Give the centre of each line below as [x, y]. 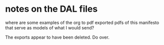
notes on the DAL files [51, 9]
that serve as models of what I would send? [50, 27]
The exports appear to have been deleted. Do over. [57, 37]
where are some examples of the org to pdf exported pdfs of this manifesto [82, 22]
